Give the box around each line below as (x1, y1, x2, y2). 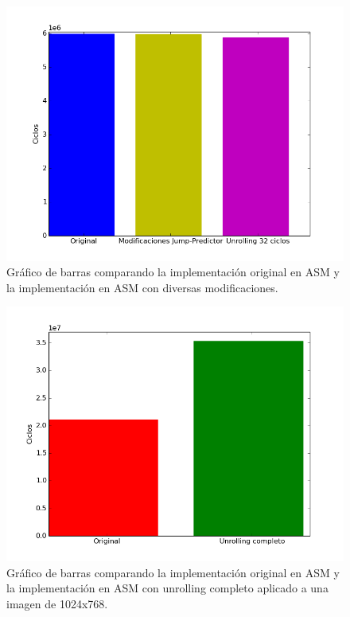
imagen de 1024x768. (6, 595, 108, 611)
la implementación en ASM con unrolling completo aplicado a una (6, 580, 329, 596)
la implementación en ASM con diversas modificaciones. (6, 279, 278, 295)
